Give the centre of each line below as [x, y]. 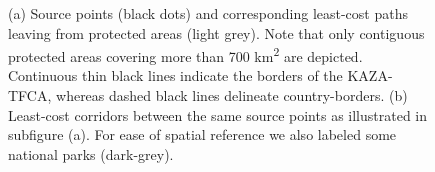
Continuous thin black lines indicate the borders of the [175, 75]
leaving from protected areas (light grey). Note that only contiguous [216, 32]
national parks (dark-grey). [91, 153]
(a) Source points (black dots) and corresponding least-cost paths [208, 13]
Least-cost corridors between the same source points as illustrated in [218, 114]
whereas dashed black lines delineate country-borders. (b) [232, 95]
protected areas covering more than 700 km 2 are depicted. [185, 54]
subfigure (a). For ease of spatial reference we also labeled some [202, 134]
